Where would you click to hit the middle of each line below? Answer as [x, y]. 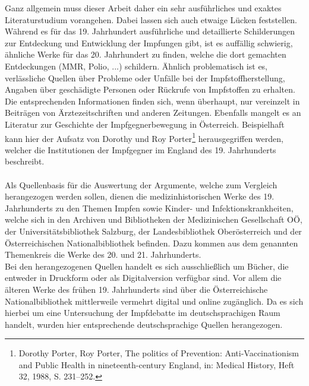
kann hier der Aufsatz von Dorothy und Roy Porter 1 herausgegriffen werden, [144, 137]
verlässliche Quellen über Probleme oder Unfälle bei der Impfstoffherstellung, [145, 77]
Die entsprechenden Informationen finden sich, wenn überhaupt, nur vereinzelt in [152, 101]
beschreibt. [25, 161]
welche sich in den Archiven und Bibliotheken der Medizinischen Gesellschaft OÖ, [154, 219]
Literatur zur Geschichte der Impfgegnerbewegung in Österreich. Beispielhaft [145, 124]
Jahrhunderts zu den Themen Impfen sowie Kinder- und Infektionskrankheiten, [149, 208]
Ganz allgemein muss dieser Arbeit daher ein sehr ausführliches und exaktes [143, 8]
